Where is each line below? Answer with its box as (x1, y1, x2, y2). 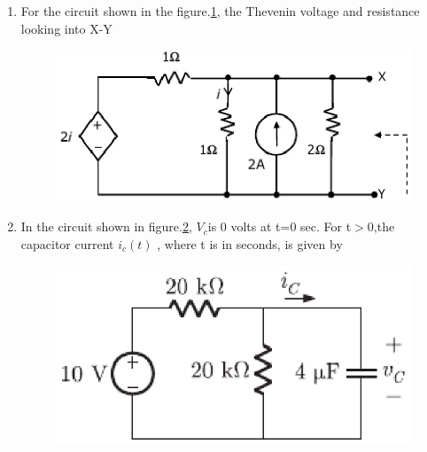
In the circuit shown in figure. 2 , (20, 217, 192, 236)
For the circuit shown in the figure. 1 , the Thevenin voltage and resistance (20, 2, 420, 19)
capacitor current (20, 234, 114, 253)
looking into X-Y (20, 19, 113, 37)
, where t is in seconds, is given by (157, 234, 343, 253)
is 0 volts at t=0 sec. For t (207, 217, 352, 236)
